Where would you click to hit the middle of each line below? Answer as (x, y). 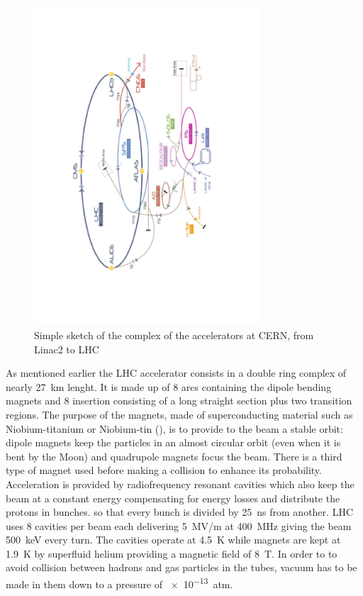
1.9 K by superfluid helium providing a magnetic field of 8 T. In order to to (172, 553)
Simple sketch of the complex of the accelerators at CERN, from (174, 335)
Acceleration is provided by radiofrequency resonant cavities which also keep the (180, 484)
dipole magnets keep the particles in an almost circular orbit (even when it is (173, 442)
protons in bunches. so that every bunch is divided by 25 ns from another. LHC (179, 512)
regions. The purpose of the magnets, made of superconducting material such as (179, 414)
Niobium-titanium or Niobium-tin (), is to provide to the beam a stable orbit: (174, 428)
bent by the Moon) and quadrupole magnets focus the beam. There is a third (174, 456)
